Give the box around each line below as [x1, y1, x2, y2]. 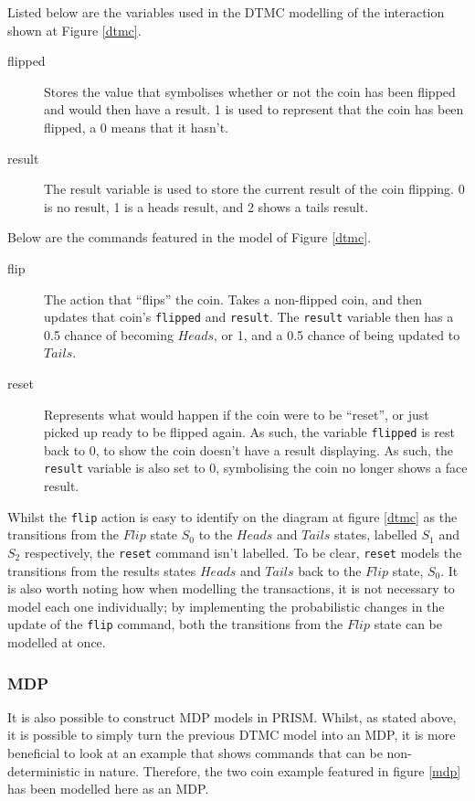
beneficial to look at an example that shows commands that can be [7, 743, 383, 762]
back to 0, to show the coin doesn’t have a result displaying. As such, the [44, 440, 454, 459]
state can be [374, 614, 443, 634]
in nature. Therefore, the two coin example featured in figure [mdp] [84, 761, 461, 780]
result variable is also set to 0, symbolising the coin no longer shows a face [44, 458, 468, 477]
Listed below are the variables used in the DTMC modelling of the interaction [7, 3, 445, 21]
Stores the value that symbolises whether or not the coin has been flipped [44, 81, 456, 101]
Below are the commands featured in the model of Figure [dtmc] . [7, 228, 372, 247]
